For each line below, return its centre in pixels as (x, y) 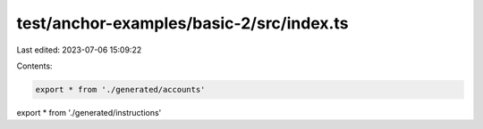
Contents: (34, 66)
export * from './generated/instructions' (89, 112)
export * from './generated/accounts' (120, 89)
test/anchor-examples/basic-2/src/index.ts (182, 23)
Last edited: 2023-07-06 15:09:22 (79, 50)
